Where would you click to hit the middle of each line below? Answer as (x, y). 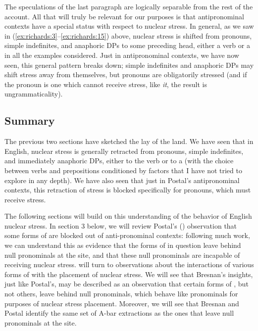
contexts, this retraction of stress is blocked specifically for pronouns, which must (128, 190)
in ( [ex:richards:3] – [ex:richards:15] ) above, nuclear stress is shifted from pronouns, (128, 35)
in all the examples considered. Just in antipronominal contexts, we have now (122, 55)
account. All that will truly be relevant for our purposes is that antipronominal (124, 16)
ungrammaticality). (34, 94)
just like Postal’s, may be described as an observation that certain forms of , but (127, 284)
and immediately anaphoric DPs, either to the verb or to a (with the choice (119, 161)
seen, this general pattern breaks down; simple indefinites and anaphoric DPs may (129, 65)
